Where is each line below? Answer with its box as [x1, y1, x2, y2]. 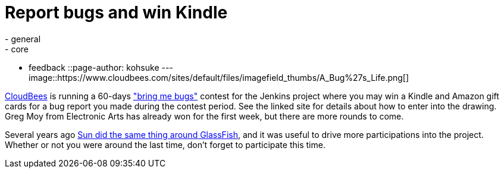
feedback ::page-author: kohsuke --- [29, 62, 173, 73]
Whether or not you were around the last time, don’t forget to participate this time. [5, 139, 325, 150]
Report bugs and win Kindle [5, 2, 228, 23]
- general [5, 33, 41, 44]
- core [5, 43, 29, 54]
